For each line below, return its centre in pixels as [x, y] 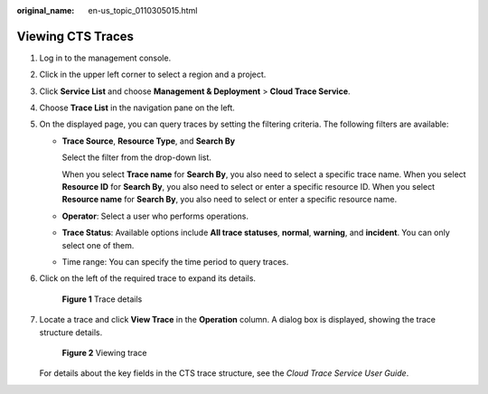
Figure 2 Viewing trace [104, 352]
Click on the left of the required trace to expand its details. [148, 278]
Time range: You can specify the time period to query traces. [175, 261]
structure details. [71, 332]
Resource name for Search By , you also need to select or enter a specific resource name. [230, 200]
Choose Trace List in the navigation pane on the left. [137, 108]
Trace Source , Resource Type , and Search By [149, 141]
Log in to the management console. [105, 58]
